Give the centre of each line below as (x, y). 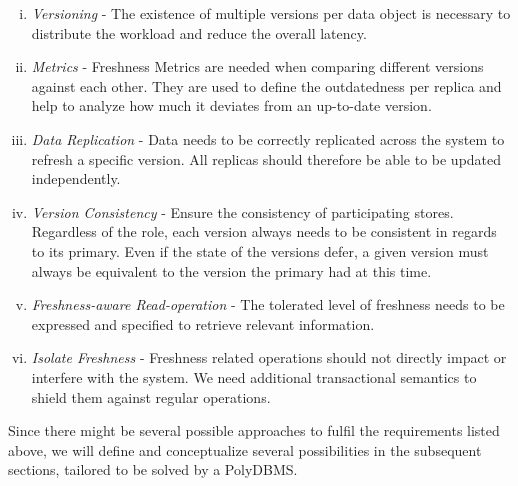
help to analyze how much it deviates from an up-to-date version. (231, 105)
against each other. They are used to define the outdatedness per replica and (266, 85)
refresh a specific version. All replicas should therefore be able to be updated (266, 158)
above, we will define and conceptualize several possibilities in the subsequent (245, 449)
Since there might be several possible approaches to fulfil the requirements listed (254, 430)
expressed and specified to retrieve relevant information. (203, 323)
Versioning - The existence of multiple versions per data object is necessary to (271, 13)
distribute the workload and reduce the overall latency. (199, 32)
